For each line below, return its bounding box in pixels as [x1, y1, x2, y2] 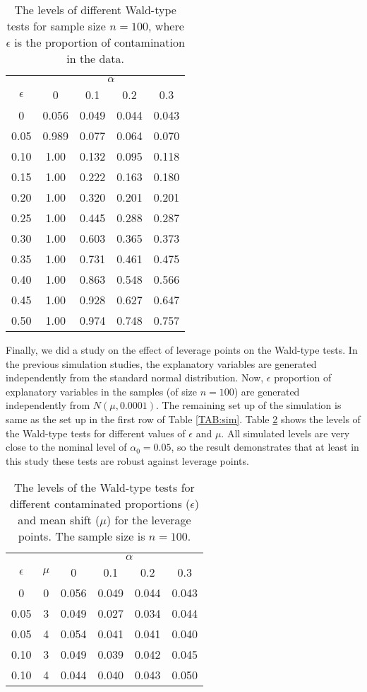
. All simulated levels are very [221, 425, 350, 440]
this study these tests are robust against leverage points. [6, 453, 249, 468]
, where [148, 18, 184, 34]
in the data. [66, 50, 125, 67]
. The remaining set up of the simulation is [156, 398, 342, 413]
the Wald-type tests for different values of [6, 425, 186, 440]
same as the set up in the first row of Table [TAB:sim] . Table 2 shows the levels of [6, 411, 361, 426]
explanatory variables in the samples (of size [6, 384, 198, 398]
